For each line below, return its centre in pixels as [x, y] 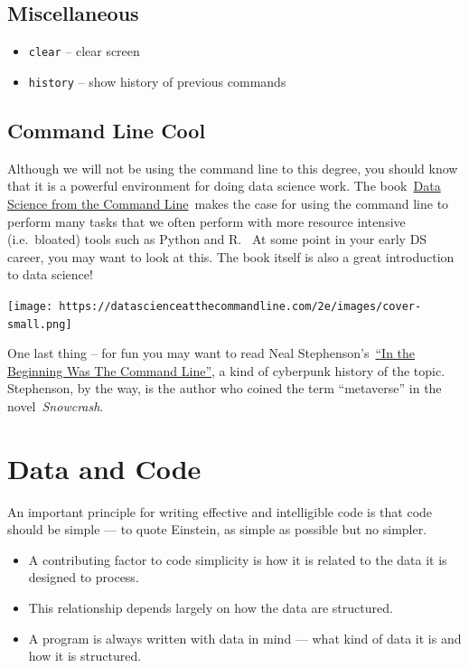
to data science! [50, 274]
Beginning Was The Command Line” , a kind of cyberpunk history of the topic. [226, 370]
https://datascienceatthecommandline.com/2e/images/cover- [240, 306]
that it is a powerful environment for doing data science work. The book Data [224, 186]
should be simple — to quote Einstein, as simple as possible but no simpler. [217, 529]
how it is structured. [85, 656]
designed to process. [84, 577]
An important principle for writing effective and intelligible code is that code [220, 511]
